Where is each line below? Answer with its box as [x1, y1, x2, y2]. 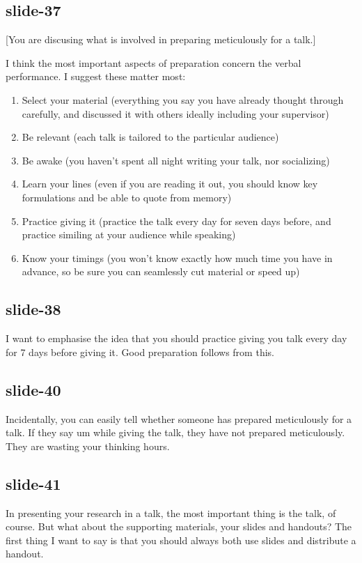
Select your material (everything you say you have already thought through [22, 92, 344, 107]
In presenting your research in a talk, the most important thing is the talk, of [6, 505, 336, 520]
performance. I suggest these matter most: [6, 69, 186, 84]
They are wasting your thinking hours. [6, 438, 170, 453]
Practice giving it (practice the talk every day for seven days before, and [22, 213, 331, 228]
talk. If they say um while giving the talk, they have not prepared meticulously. [6, 425, 345, 440]
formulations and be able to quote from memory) [22, 190, 232, 204]
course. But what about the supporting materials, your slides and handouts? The [6, 519, 352, 534]
